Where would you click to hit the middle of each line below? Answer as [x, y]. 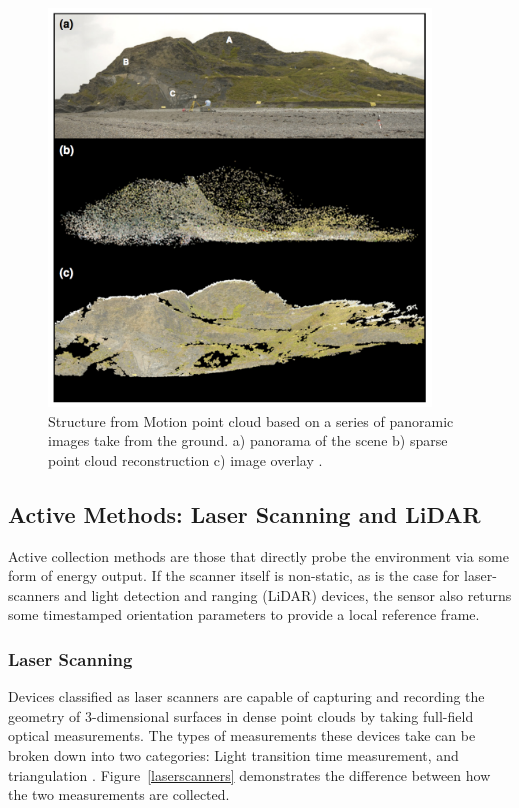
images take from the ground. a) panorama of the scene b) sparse [248, 440]
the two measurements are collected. [119, 794]
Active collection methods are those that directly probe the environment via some [258, 555]
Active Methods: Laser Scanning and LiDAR [244, 513]
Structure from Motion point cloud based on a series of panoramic [251, 420]
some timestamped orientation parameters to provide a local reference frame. [244, 614]
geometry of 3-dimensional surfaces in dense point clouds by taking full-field [241, 715]
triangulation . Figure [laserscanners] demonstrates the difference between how [249, 774]
